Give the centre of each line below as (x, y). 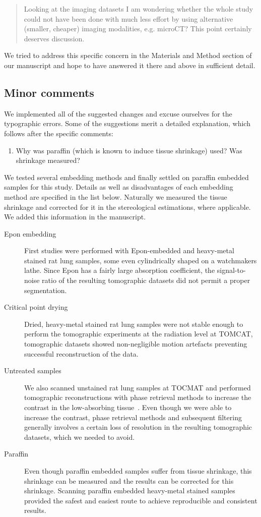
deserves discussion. (54, 38)
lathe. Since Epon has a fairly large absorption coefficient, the (120, 270)
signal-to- (231, 270)
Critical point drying (36, 307)
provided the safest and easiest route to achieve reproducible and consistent (141, 500)
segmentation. (46, 290)
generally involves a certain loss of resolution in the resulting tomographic (138, 427)
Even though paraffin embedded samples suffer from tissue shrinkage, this (138, 470)
